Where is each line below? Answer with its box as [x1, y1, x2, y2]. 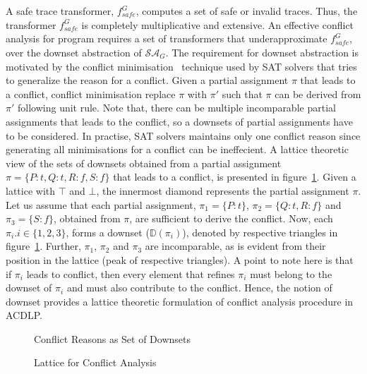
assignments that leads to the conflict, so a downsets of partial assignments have [6, 114, 353, 128]
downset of [6, 280, 52, 295]
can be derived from [275, 86, 361, 101]
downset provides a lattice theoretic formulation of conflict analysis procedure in [6, 294, 354, 308]
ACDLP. [6, 308, 42, 322]
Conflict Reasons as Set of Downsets [34, 331, 191, 346]
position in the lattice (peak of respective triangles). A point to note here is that [6, 252, 354, 267]
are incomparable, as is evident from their [145, 239, 326, 253]
